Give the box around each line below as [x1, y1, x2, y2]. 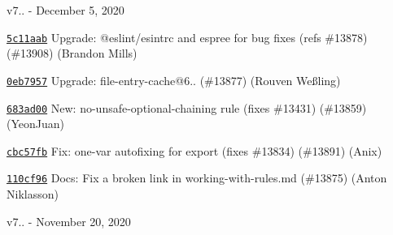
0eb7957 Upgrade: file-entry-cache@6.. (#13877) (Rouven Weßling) [7, 71, 341, 88]
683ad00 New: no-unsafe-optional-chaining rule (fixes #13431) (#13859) [7, 99, 367, 116]
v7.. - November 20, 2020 [7, 212, 131, 229]
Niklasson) [7, 186, 59, 203]
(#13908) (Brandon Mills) [7, 45, 138, 62]
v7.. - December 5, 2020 [7, 2, 124, 18]
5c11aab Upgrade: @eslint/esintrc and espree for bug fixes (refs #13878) [7, 28, 368, 45]
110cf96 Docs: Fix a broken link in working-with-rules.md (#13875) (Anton [7, 169, 387, 186]
